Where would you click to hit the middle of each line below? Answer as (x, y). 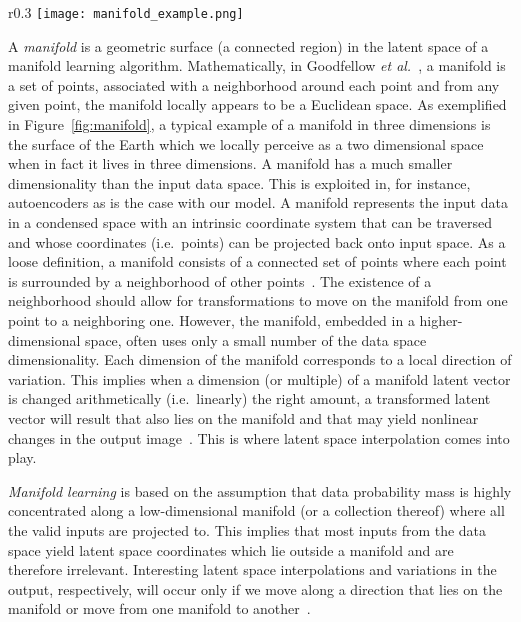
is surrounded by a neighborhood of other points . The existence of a (220, 280)
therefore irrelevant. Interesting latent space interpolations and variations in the (252, 569)
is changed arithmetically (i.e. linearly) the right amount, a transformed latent (249, 398)
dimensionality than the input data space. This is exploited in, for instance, (239, 182)
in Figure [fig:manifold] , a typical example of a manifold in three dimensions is (249, 124)
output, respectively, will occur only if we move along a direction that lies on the (255, 588)
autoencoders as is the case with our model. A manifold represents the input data (258, 202)
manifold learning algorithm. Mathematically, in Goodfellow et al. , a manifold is (257, 65)
